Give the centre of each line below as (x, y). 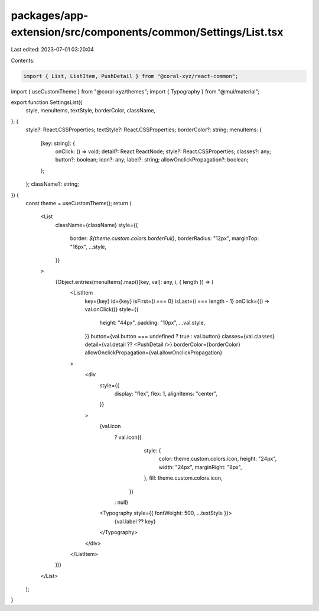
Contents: (23, 60)
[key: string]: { (58, 143)
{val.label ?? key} (135, 521)
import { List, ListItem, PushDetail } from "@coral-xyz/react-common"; (131, 76)
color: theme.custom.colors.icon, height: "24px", (218, 459)
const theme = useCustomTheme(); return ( (79, 203)
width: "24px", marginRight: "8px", (200, 467)
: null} (121, 502)
